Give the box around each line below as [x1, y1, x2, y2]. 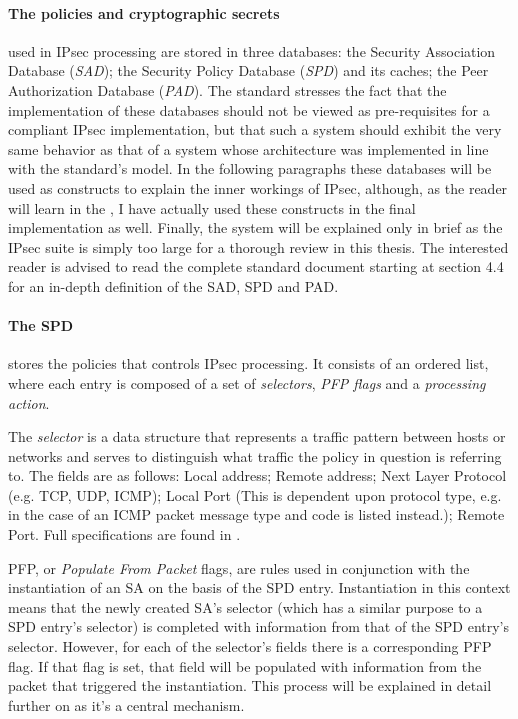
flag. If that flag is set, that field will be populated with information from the [8, 655, 482, 676]
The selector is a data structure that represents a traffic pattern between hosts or [8, 426, 506, 447]
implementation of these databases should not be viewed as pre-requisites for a [8, 99, 490, 120]
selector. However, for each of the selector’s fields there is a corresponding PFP [8, 636, 492, 657]
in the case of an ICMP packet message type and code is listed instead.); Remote [8, 504, 505, 525]
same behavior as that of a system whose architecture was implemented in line [8, 138, 489, 159]
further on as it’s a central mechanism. [8, 694, 245, 715]
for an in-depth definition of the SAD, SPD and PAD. [8, 275, 339, 296]
